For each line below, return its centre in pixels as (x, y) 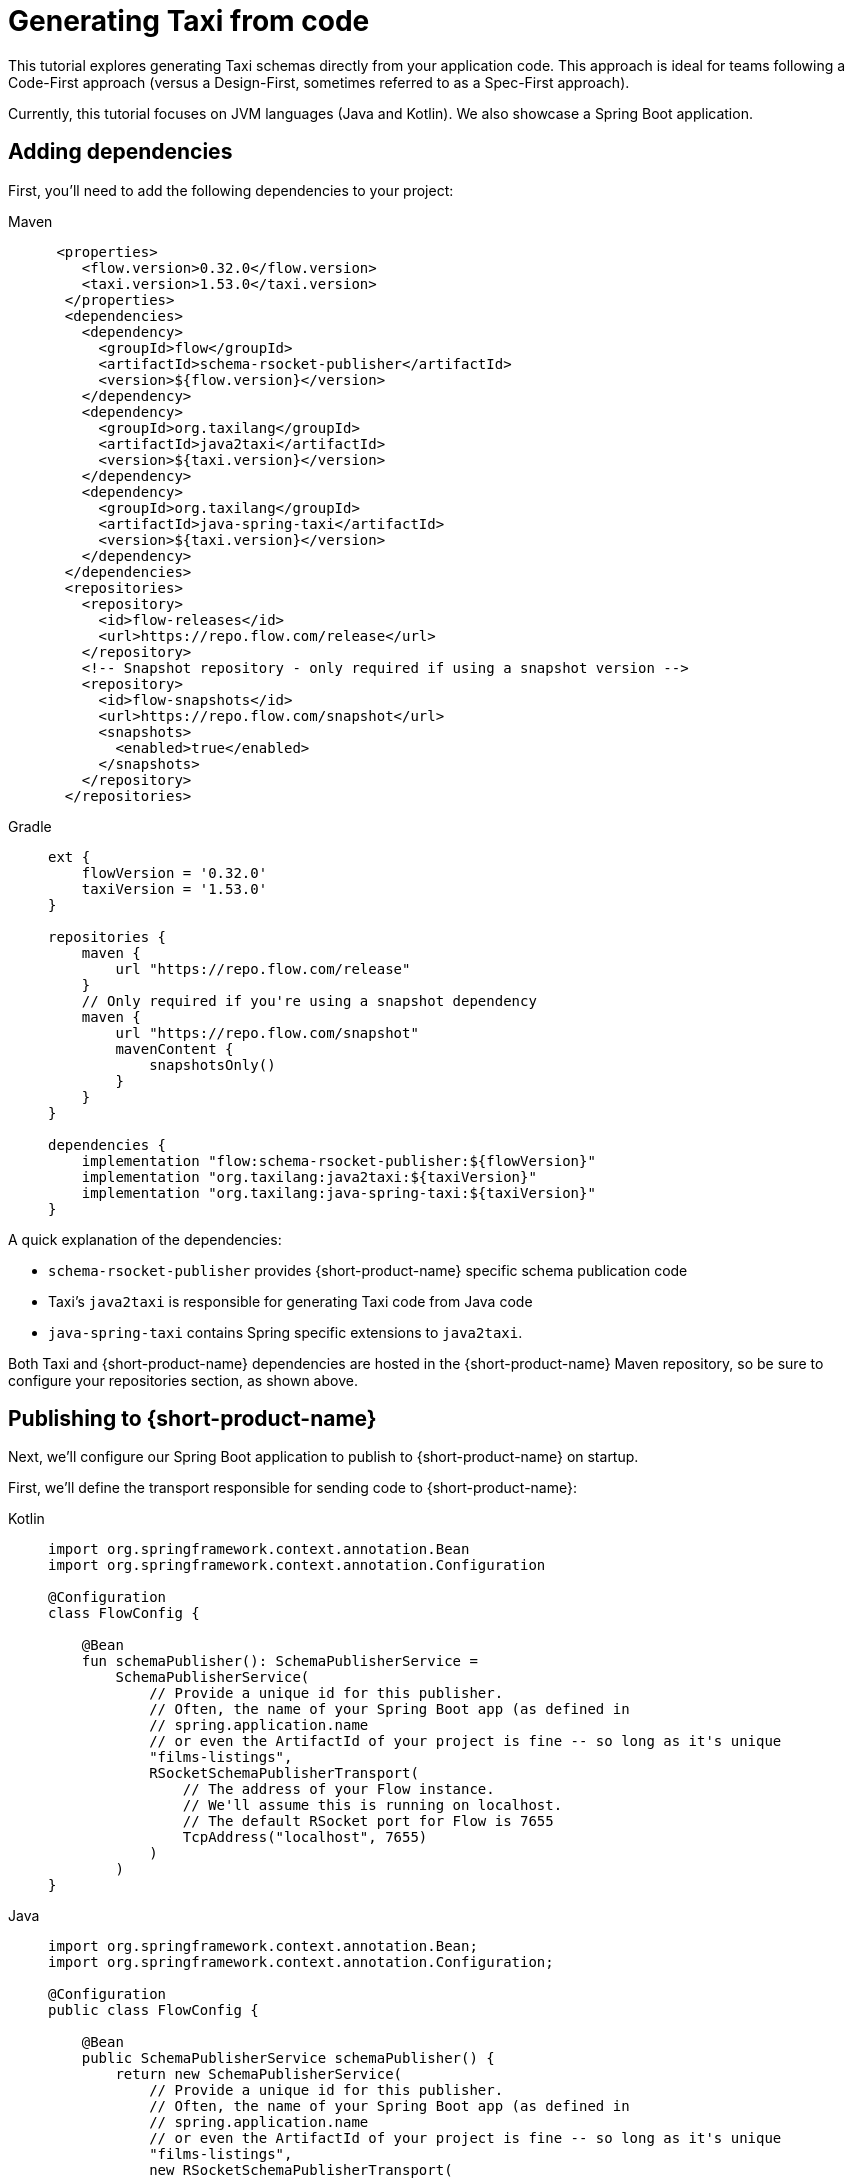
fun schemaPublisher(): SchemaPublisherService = (279, 1661)
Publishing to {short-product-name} (192, 1419)
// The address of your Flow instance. (338, 1789)
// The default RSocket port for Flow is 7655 (368, 1821)
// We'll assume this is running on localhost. (372, 1805)
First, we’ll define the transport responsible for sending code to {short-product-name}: (292, 1488)
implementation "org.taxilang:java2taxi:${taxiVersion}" (309, 1176)
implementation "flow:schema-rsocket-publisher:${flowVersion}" (338, 1160)
